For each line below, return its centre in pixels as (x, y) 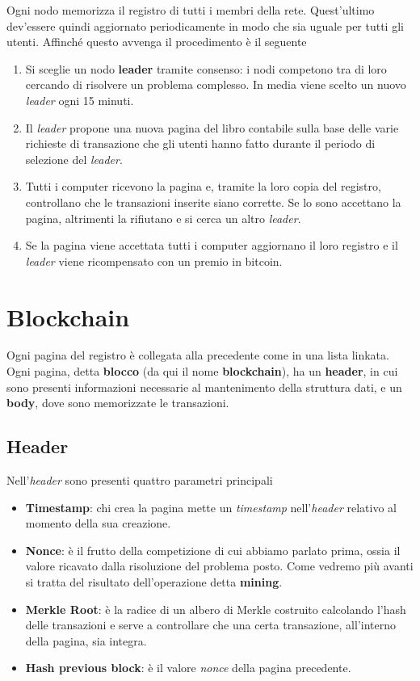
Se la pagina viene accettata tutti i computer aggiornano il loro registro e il (212, 245)
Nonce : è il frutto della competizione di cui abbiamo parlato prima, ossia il (213, 550)
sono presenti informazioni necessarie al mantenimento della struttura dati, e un (204, 387)
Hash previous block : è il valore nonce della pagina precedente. (188, 668)
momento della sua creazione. (98, 523)
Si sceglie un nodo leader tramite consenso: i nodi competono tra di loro (206, 68)
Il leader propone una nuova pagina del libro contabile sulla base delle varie (212, 127)
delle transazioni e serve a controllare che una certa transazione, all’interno (211, 625)
